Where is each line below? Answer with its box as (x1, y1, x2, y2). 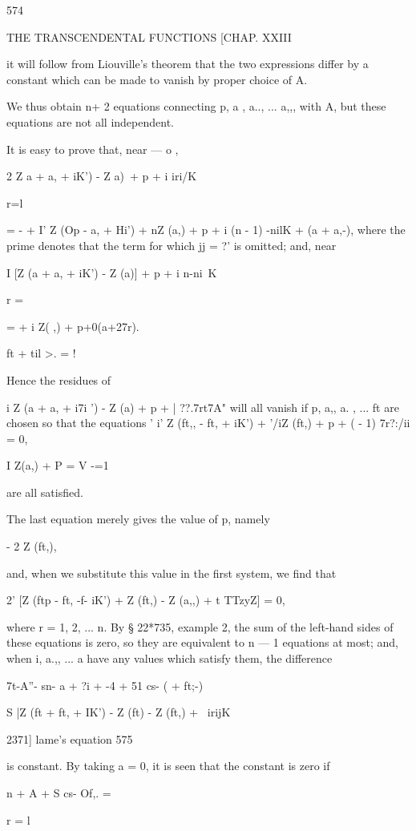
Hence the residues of (6, 371, 111, 388)
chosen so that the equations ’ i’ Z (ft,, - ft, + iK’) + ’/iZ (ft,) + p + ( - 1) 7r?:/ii (6, 414, 410, 431)
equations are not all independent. (6, 113, 174, 130)
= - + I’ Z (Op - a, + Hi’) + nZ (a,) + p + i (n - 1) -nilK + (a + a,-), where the (6, 221, 406, 238)
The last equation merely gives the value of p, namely (6, 510, 270, 527)
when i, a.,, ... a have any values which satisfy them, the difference (6, 650, 333, 667)
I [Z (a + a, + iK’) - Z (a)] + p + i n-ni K (6, 264, 217, 280)
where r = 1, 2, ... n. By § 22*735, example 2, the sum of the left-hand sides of (6, 618, 394, 635)
